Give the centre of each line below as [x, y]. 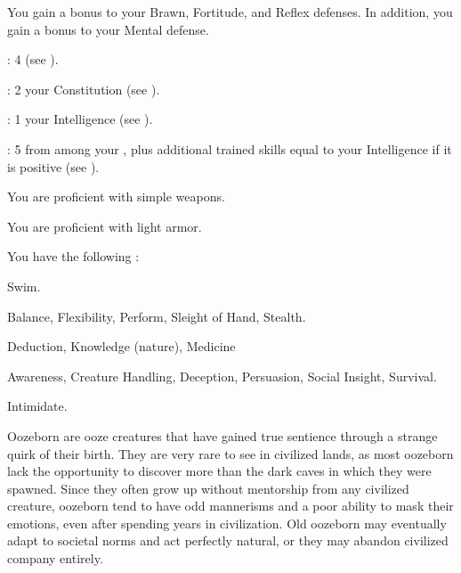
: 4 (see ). [33, 59]
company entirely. [55, 558]
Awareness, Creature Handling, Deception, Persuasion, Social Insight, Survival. [222, 376]
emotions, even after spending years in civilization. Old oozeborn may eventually [227, 523]
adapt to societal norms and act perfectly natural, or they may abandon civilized [228, 540]
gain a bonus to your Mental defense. [108, 29]
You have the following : [73, 256]
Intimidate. [37, 406]
